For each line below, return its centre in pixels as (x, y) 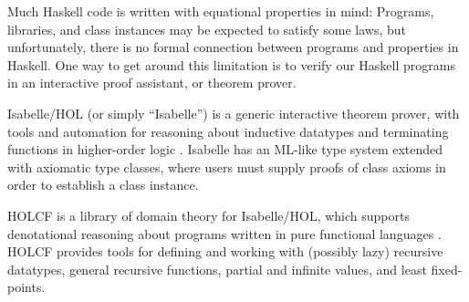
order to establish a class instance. (103, 185)
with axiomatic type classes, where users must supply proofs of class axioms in (227, 167)
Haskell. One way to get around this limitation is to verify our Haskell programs (231, 64)
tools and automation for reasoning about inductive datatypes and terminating (228, 131)
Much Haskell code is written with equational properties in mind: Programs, (221, 11)
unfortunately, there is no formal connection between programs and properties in (233, 47)
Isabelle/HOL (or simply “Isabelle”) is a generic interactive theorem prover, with (234, 113)
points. (26, 287)
